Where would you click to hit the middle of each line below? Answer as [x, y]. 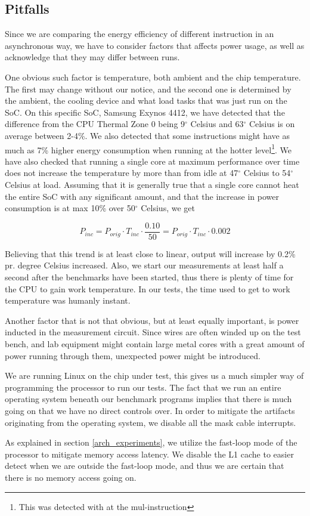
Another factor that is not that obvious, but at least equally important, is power [152, 320]
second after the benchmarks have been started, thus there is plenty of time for [149, 277]
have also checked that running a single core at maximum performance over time [152, 161]
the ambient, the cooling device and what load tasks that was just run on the [146, 101]
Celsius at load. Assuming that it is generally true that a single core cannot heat [152, 184]
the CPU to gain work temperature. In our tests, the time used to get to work [148, 288]
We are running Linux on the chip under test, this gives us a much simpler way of [154, 376]
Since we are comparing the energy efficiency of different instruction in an [139, 34]
